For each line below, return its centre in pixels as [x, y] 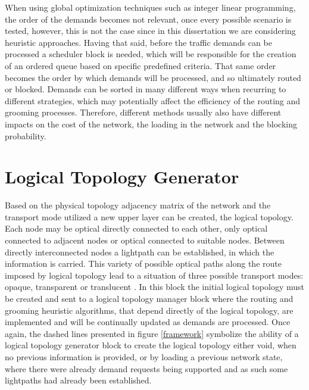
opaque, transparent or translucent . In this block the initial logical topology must [154, 287]
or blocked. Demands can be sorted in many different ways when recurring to [146, 89]
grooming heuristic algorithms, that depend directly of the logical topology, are [149, 310]
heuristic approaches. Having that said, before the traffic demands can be [138, 42]
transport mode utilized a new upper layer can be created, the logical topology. [149, 216]
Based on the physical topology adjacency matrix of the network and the [138, 205]
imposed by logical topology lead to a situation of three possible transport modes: [154, 275]
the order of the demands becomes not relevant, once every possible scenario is [148, 19]
